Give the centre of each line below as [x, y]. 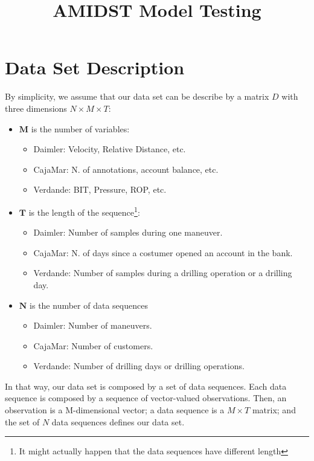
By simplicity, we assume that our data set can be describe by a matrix [137, 96]
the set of [22, 421]
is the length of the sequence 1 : [84, 211]
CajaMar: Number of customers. [93, 345]
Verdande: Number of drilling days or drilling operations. [139, 366]
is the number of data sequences [89, 305]
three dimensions [36, 108]
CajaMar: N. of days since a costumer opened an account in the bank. [163, 252]
